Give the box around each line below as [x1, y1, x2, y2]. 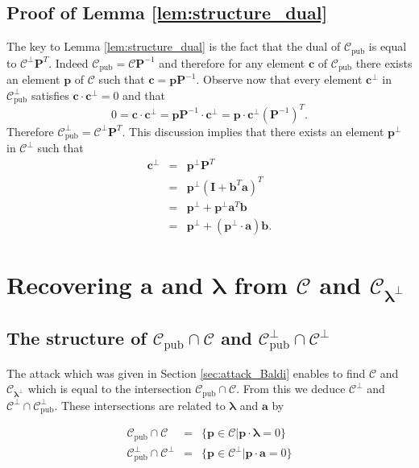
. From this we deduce [236, 380, 346, 397]
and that [122, 86, 166, 103]
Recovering [6, 268, 132, 301]
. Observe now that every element [196, 71, 363, 88]
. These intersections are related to [54, 396, 226, 413]
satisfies [31, 86, 69, 103]
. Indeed [48, 54, 89, 71]
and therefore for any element [159, 54, 305, 71]
